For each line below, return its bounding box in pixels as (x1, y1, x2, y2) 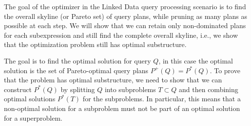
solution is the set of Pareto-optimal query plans (4, 65, 149, 75)
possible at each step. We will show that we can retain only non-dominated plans (4, 20, 246, 31)
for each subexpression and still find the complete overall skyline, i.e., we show (4, 30, 238, 40)
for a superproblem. (4, 112, 62, 123)
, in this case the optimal (158, 55, 233, 65)
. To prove (210, 65, 240, 75)
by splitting (60, 84, 95, 94)
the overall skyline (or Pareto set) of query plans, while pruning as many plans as (4, 11, 248, 21)
